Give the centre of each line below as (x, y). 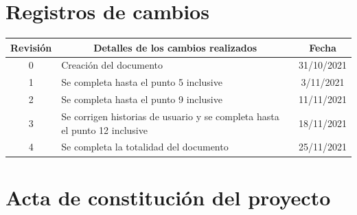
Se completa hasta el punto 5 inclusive (142, 82)
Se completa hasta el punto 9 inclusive (142, 99)
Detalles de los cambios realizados (175, 47)
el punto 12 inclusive (104, 129)
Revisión (31, 47)
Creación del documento (112, 65)
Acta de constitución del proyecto (168, 197)
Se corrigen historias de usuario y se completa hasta (170, 116)
